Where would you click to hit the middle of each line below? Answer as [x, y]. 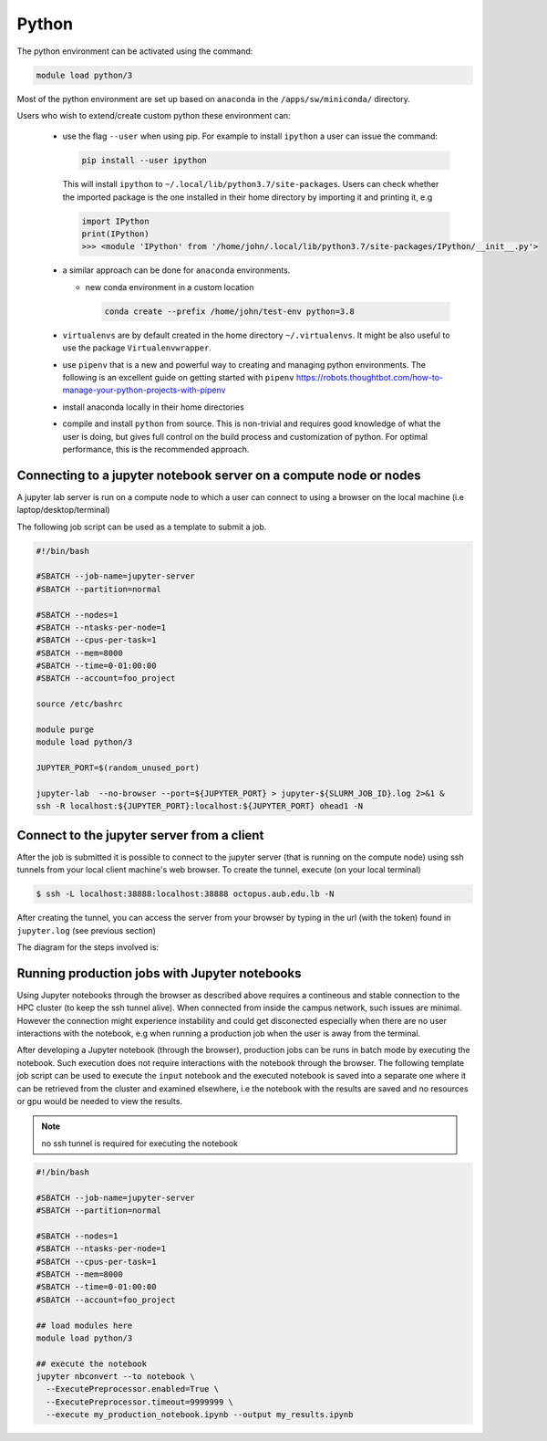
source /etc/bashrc [79, 704]
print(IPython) [115, 234]
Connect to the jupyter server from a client [140, 835]
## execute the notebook [92, 1363]
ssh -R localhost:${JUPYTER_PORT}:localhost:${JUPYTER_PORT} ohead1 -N [200, 806]
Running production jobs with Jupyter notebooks [159, 973]
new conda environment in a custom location [170, 287]
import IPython [115, 221]
